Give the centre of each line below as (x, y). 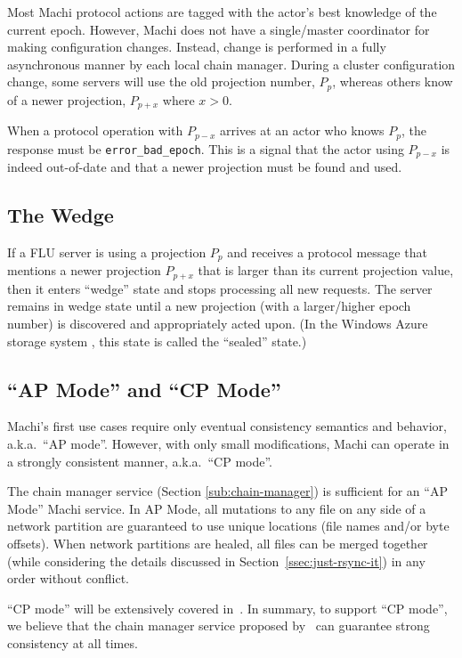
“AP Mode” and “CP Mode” (144, 389)
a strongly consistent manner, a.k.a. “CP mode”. (140, 461)
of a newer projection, (67, 99)
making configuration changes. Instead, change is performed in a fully (197, 47)
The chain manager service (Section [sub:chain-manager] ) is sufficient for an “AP (227, 491)
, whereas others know (393, 81)
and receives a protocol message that (327, 252)
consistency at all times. (73, 643)
